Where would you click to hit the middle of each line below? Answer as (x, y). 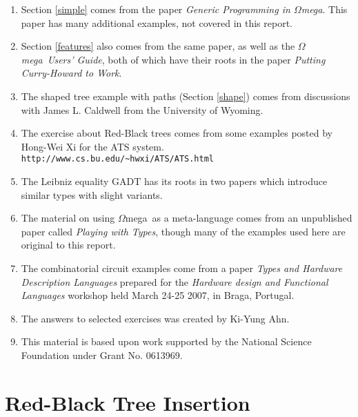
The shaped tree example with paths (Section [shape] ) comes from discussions (186, 96)
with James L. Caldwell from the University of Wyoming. (142, 109)
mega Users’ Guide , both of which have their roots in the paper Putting (173, 59)
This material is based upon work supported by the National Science (166, 341)
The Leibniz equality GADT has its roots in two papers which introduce (174, 181)
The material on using (68, 218)
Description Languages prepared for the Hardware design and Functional (175, 281)
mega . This (324, 9)
